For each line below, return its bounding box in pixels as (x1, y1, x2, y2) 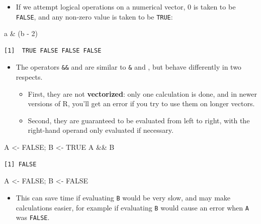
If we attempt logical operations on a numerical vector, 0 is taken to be (16, 2, 236, 12)
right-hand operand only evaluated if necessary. (28, 125, 173, 135)
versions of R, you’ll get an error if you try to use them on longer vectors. (28, 98, 255, 109)
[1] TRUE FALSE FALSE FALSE (4, 47, 102, 54)
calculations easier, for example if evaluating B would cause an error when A (16, 202, 249, 212)
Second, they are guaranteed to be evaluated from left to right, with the (28, 115, 250, 125)
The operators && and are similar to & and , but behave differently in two (16, 62, 241, 72)
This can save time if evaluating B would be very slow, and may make (16, 192, 231, 202)
